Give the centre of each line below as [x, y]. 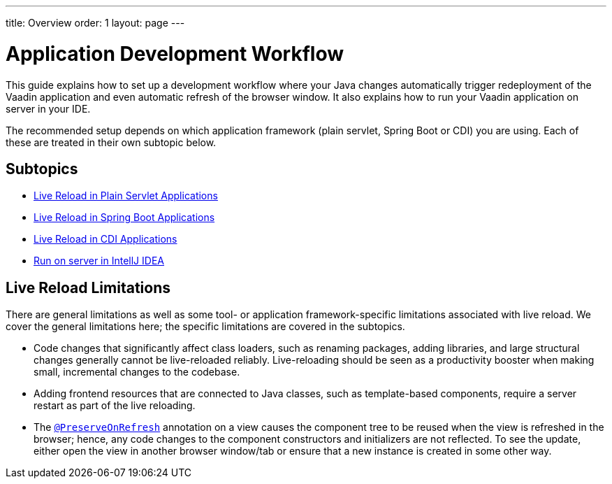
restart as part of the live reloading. [115, 406]
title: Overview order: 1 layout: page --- [95, 23]
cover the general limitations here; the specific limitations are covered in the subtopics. [205, 327]
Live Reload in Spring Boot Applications [124, 218]
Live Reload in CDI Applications [105, 239]
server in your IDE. [48, 108]
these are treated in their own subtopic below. [111, 142]
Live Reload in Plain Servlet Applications [126, 196]
